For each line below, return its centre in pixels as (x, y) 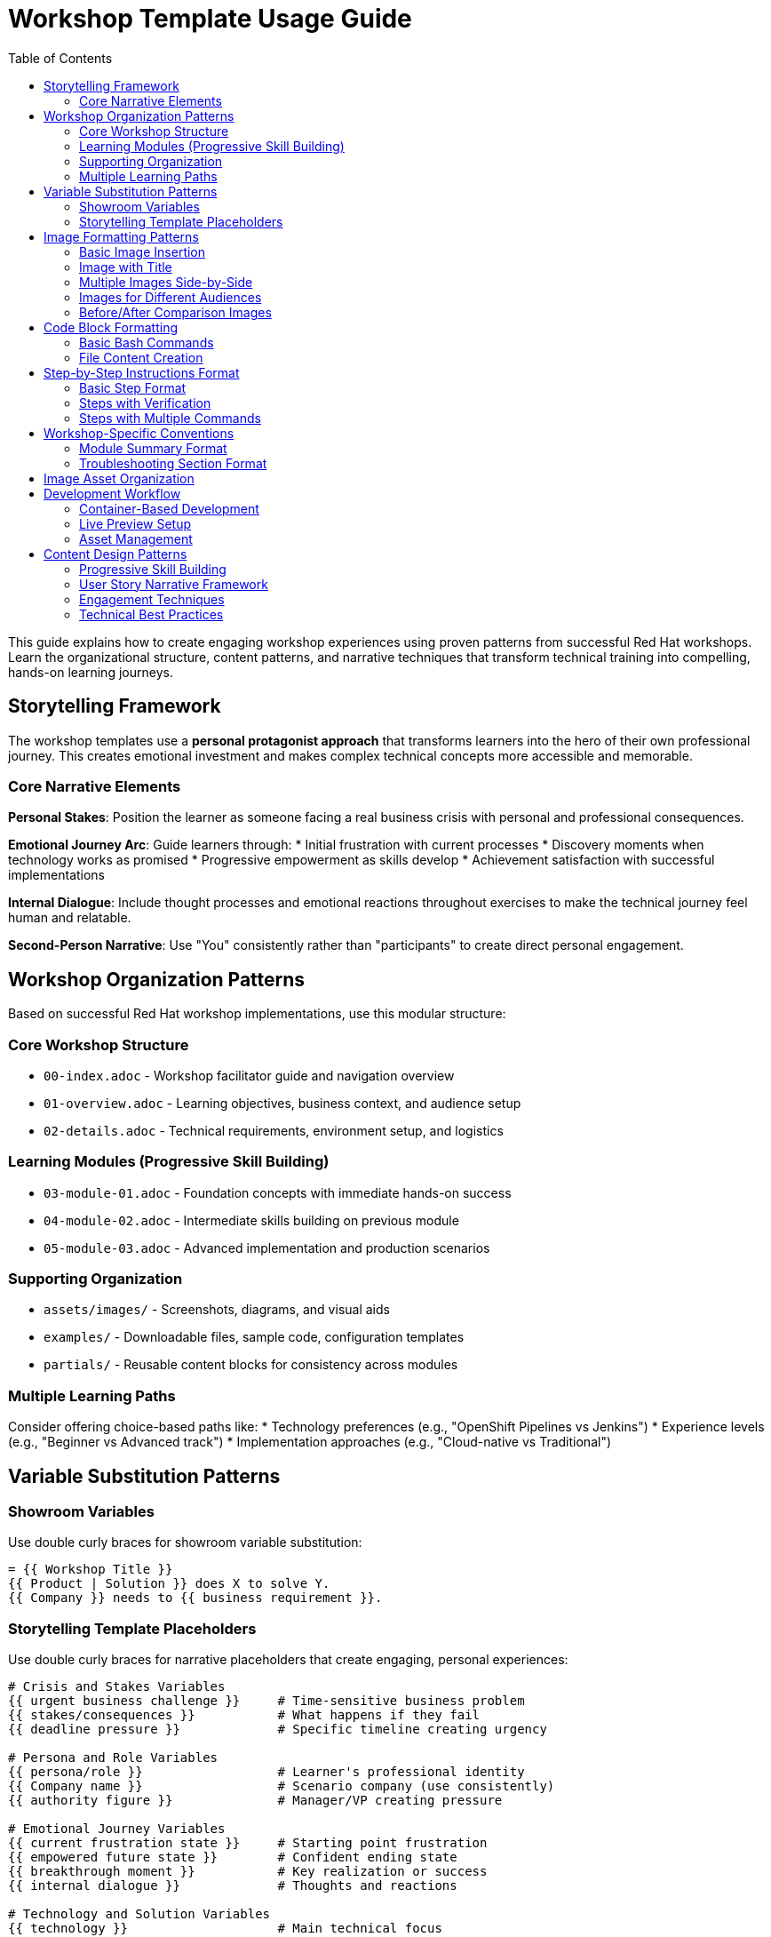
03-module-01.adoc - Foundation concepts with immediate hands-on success (278, 1192)
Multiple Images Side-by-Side (166, 282)
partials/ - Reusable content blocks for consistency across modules (251, 1365)
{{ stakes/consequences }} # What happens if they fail (244, 1715)
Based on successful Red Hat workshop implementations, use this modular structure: (257, 1014)
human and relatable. (70, 918)
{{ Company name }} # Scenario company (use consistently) (282, 1786)
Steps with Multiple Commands (170, 418)
